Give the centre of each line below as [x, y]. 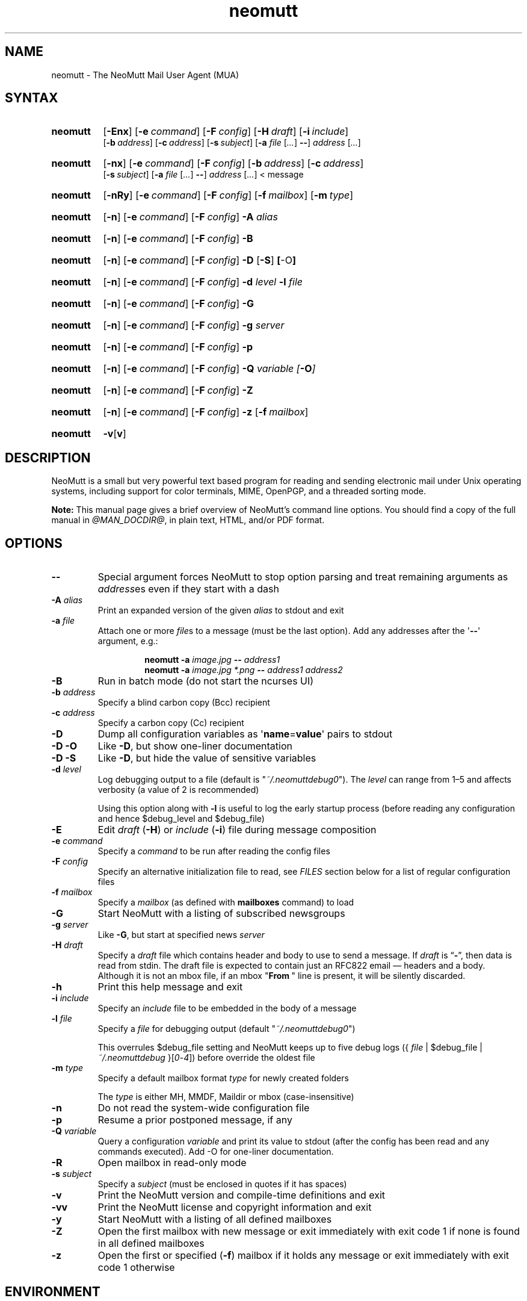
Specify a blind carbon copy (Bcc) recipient [184, 703]
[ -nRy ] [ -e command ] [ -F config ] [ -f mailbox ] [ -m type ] [228, 195]
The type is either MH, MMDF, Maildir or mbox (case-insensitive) [226, 1097]
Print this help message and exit [170, 987]
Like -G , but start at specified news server [181, 935]
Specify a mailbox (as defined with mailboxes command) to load [226, 902]
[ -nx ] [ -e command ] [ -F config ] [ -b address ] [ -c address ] [233, 163]
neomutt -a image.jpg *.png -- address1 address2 [244, 670]
